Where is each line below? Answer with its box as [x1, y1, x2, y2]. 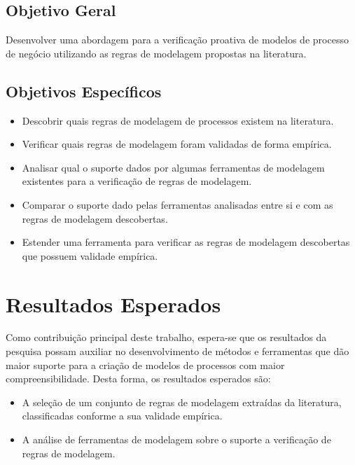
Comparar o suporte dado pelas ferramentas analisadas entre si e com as [22, 197, 333, 211]
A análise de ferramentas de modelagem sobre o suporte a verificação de [22, 432, 331, 447]
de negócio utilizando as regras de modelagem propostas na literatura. [6, 46, 307, 60]
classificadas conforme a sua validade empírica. [22, 408, 223, 423]
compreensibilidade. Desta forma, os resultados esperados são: [6, 371, 271, 386]
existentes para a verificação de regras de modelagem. [22, 174, 252, 188]
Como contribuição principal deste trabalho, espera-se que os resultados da [6, 330, 327, 345]
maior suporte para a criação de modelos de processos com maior [6, 357, 285, 372]
